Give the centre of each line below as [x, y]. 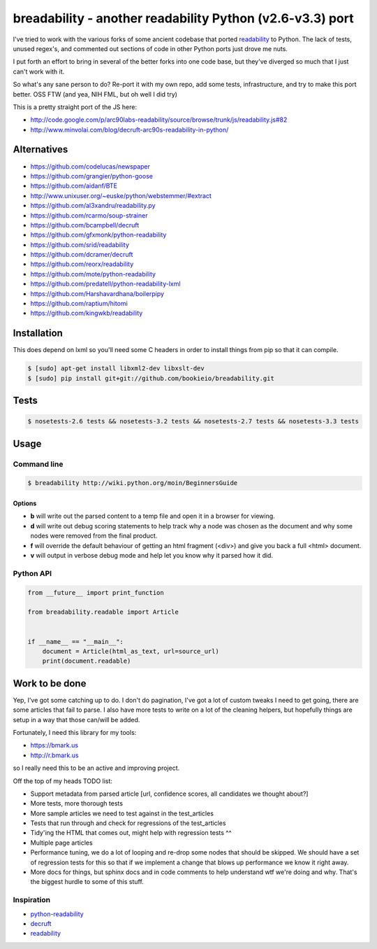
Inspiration [32, 900]
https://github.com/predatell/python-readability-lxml [105, 284]
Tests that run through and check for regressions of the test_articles [128, 823]
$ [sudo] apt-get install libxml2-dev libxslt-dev [116, 368]
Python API [32, 573]
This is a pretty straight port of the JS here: [75, 107]
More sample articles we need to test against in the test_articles [122, 813]
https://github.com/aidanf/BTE [74, 186]
